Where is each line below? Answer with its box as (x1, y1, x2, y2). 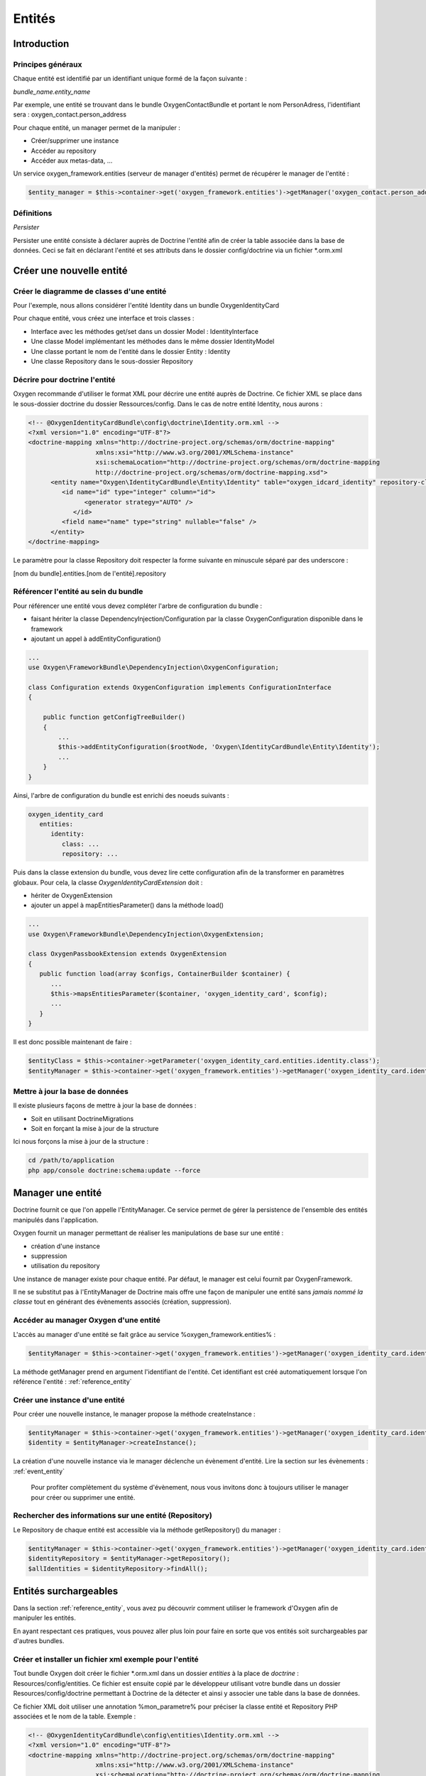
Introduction (13, 38, 70, 50)
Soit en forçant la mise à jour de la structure (31, 1125, 159, 1133)
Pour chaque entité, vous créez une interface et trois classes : (13, 314, 195, 323)
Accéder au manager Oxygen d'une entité (13, 1315, 161, 1325)
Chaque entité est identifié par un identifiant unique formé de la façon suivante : (13, 75, 247, 83)
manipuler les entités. (13, 1613, 76, 1623)
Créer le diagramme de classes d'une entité (13, 286, 167, 296)
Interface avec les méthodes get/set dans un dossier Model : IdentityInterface (31, 327, 259, 335)
